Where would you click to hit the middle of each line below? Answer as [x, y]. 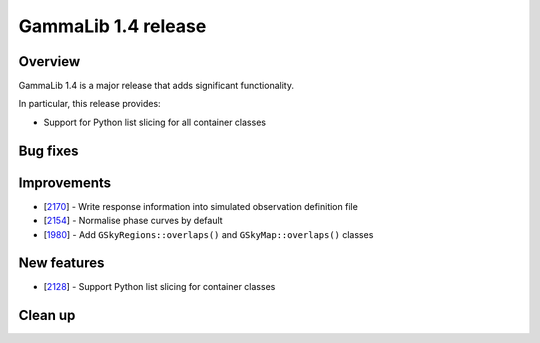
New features [61, 263]
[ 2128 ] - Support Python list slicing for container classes [159, 287]
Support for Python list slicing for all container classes [155, 122]
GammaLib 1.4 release [112, 26]
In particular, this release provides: [89, 104]
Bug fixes [48, 150]
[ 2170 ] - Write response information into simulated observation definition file [201, 206]
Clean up [47, 315]
